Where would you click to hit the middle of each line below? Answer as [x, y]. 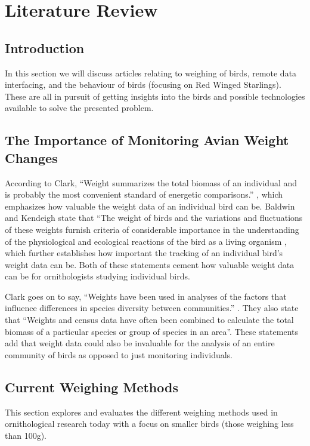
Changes [31, 157]
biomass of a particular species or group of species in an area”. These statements [151, 331]
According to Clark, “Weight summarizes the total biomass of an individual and [151, 182]
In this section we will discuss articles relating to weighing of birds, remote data [151, 73]
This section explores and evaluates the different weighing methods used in [141, 412]
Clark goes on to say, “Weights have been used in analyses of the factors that [146, 296]
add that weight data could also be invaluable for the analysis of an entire [140, 343]
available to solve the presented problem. [79, 108]
